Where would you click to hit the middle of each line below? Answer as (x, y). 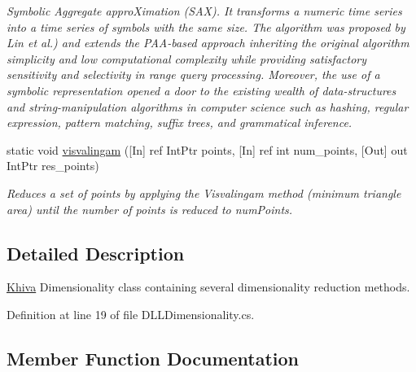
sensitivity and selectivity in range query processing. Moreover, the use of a (193, 74)
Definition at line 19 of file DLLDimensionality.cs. (131, 314)
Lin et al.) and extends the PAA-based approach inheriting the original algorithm (208, 43)
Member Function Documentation (153, 358)
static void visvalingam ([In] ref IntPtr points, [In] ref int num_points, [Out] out (207, 149)
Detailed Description (96, 253)
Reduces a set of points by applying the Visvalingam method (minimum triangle (204, 193)
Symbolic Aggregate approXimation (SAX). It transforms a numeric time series (204, 11)
